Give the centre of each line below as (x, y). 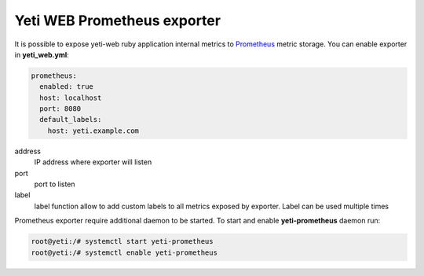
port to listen (55, 184)
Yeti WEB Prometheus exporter (118, 20)
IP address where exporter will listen (93, 162)
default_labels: (71, 120)
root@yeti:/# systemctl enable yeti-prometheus (124, 252)
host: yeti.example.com (93, 131)
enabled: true (67, 87)
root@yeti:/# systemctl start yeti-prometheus (122, 241)
